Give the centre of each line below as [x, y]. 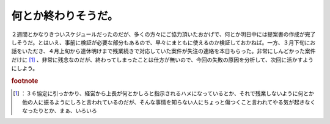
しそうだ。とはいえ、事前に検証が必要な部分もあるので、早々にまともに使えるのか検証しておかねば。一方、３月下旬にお [163, 42]
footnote [25, 81]
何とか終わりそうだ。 [65, 16]
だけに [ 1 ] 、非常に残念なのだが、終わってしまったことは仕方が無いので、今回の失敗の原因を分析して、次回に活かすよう [163, 60]
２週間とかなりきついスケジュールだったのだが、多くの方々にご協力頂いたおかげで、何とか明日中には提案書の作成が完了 [163, 34]
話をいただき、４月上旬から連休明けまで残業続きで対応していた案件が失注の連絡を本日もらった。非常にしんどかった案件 [163, 51]
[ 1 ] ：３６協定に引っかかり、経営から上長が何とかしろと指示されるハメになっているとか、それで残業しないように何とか [164, 93]
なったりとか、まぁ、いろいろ [60, 111]
